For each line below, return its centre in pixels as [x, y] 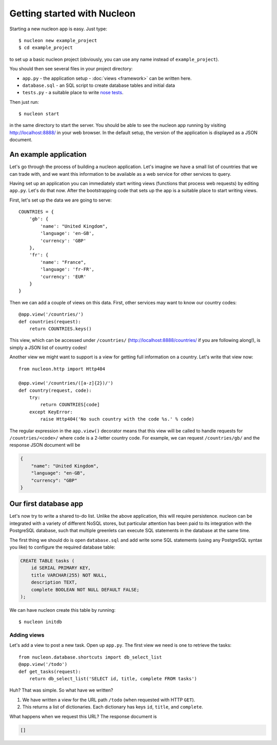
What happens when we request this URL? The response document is [83, 716]
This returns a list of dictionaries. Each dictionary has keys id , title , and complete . [113, 707]
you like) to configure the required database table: [62, 547]
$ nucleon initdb [40, 622]
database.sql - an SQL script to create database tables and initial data [99, 85]
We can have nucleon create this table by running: [63, 610]
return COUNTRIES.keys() [60, 329]
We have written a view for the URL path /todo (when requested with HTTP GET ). [109, 700]
